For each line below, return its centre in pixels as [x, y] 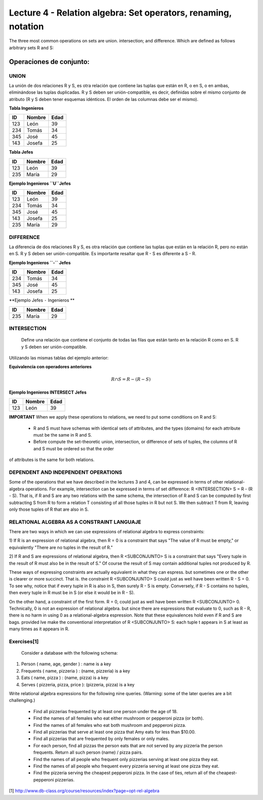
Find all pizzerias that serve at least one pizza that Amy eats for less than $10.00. [114, 732]
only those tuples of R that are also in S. [49, 509]
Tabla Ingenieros [26, 108]
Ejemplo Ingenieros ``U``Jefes [40, 183]
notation [26, 26]
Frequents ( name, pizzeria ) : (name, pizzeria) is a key [76, 671]
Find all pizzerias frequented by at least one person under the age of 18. [105, 711]
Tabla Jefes [21, 152]
